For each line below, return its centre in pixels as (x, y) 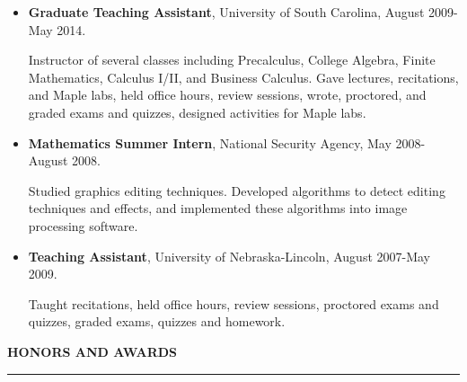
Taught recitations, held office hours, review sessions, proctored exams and (233, 303)
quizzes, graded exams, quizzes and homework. (157, 321)
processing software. (83, 225)
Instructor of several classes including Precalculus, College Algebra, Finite (232, 60)
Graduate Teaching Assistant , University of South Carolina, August (226, 12)
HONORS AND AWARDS (93, 351)
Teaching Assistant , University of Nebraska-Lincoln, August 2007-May (229, 256)
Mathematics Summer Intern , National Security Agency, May (210, 142)
